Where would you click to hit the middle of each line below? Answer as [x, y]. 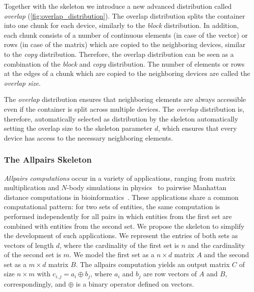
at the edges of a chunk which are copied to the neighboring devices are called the [127, 73]
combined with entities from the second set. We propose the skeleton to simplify [124, 226]
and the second [227, 255]
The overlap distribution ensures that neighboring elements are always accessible [125, 99]
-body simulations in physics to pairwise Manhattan [147, 187]
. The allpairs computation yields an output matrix [153, 264]
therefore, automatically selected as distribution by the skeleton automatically [121, 118]
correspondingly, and [35, 283]
